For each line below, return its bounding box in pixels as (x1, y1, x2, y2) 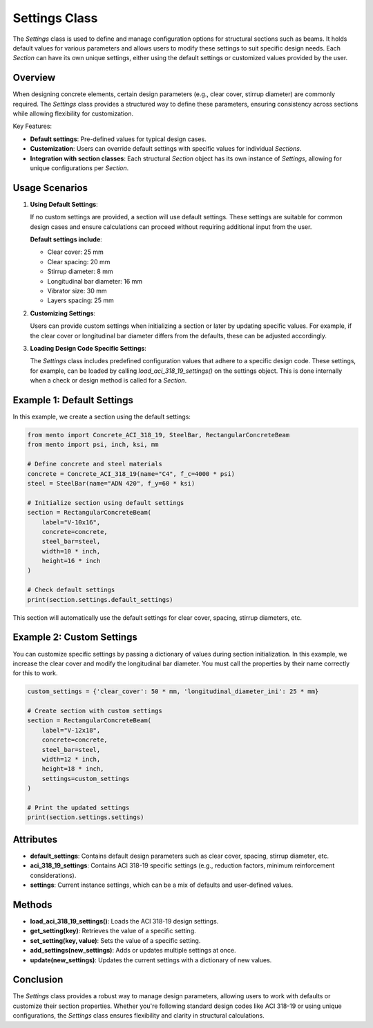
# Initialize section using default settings (27, 499, 184, 506)
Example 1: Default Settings (12, 394, 134, 406)
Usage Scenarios (12, 182, 88, 194)
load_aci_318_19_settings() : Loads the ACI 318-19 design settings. (30, 917, 219, 925)
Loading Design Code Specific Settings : (30, 344, 146, 352)
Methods (12, 899, 52, 910)
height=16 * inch (41, 557, 101, 565)
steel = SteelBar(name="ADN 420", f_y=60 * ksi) (27, 479, 195, 487)
